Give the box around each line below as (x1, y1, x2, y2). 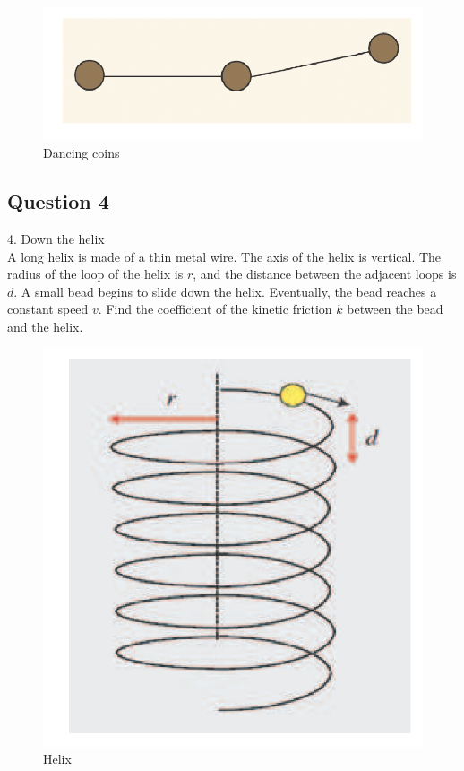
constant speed (7, 299, 89, 318)
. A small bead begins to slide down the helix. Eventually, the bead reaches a (13, 282, 437, 300)
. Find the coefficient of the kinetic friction (98, 299, 332, 318)
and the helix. (7, 316, 83, 335)
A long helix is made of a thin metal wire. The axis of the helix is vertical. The (7, 247, 442, 265)
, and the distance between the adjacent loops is (193, 264, 457, 283)
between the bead (347, 299, 443, 318)
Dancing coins (43, 143, 120, 162)
